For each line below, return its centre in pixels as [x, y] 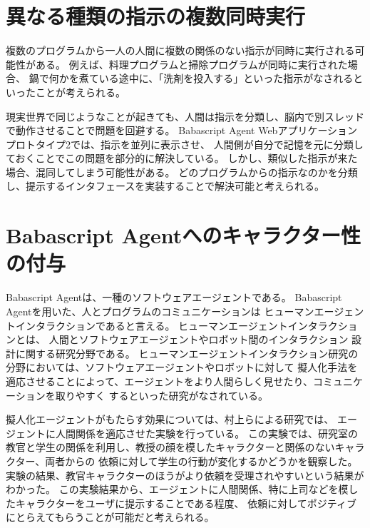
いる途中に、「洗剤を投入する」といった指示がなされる [226, 78]
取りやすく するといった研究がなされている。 [161, 395]
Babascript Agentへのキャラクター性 [184, 235]
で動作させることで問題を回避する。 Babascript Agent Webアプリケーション [182, 130]
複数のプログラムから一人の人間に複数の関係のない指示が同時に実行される [180, 50]
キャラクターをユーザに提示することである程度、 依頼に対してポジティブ [186, 503]
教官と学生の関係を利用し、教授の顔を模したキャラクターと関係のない [170, 447]
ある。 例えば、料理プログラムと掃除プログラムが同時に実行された [191, 64]
